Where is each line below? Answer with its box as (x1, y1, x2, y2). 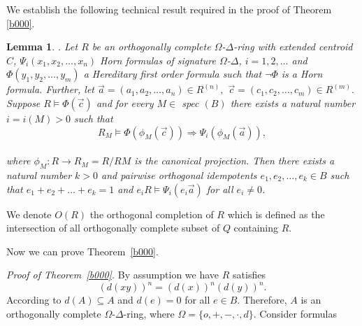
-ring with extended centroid (233, 39, 353, 54)
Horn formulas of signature (100, 52, 216, 67)
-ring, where (123, 306, 175, 321)
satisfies (233, 267, 266, 282)
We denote (6, 206, 52, 221)
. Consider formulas (253, 306, 337, 321)
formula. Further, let (6, 82, 94, 97)
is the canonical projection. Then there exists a (134, 153, 335, 168)
